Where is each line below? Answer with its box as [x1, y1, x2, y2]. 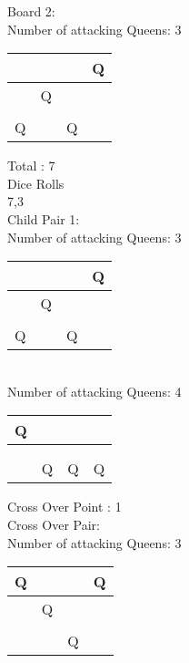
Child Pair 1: [7, 209, 80, 228]
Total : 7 [7, 156, 55, 175]
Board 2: [7, 2, 55, 20]
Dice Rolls [7, 173, 65, 192]
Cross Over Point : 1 [7, 497, 122, 516]
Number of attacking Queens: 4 [7, 381, 182, 400]
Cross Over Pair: [7, 514, 100, 534]
